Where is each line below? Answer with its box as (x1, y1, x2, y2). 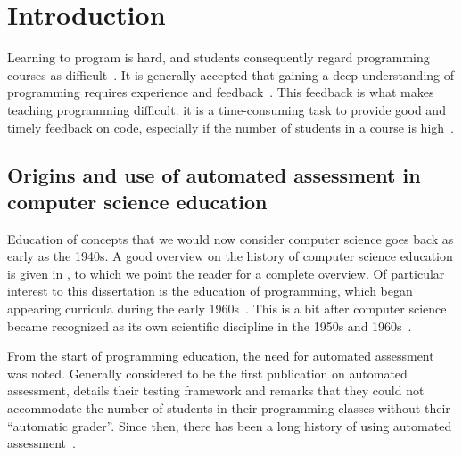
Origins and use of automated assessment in (7, 161, 421, 189)
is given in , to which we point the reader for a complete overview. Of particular (7, 264, 445, 282)
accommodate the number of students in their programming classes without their (7, 399, 450, 418)
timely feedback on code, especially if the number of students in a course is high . (7, 118, 454, 136)
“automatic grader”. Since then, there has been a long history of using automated (7, 416, 452, 435)
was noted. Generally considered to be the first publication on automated (7, 363, 408, 382)
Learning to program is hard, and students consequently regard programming (7, 48, 430, 67)
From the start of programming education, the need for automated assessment (7, 346, 434, 365)
